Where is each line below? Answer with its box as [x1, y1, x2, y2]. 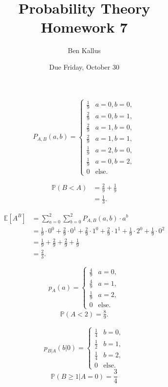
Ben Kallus [68, 45, 101, 55]
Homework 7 [40, 17, 128, 37]
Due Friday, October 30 [49, 61, 119, 72]
